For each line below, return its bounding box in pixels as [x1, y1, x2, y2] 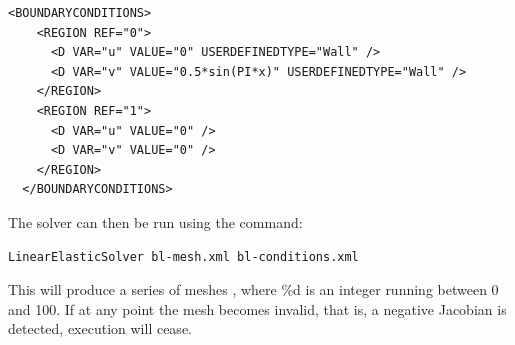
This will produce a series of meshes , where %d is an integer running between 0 [8, 279, 499, 300]
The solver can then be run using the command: [8, 211, 303, 232]
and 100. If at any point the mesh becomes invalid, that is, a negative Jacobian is [8, 298, 507, 319]
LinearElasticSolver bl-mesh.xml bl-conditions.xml [8, 249, 359, 264]
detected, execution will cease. [8, 318, 192, 339]
